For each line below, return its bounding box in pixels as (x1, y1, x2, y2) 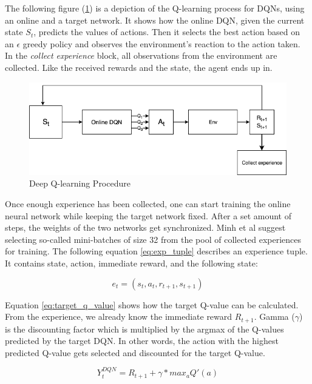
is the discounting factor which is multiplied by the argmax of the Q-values (5, 322, 284, 335)
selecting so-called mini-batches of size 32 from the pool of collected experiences (5, 233, 302, 245)
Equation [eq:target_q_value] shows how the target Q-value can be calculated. (5, 298, 299, 311)
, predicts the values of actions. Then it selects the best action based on (33, 25, 300, 38)
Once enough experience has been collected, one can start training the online (5, 197, 291, 210)
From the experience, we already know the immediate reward (5, 310, 232, 323)
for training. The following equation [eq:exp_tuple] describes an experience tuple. (5, 245, 308, 257)
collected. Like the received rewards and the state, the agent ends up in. (5, 61, 273, 73)
